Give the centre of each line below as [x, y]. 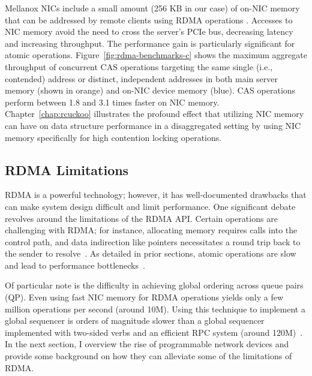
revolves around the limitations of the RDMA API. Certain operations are [141, 218]
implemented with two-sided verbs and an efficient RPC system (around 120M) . [154, 332]
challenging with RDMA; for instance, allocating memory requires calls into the [151, 230]
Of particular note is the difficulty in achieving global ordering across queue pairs [154, 285]
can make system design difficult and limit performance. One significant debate [150, 206]
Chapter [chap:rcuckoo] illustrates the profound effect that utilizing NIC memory [154, 114]
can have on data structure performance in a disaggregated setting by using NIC [153, 125]
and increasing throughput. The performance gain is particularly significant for [150, 43]
